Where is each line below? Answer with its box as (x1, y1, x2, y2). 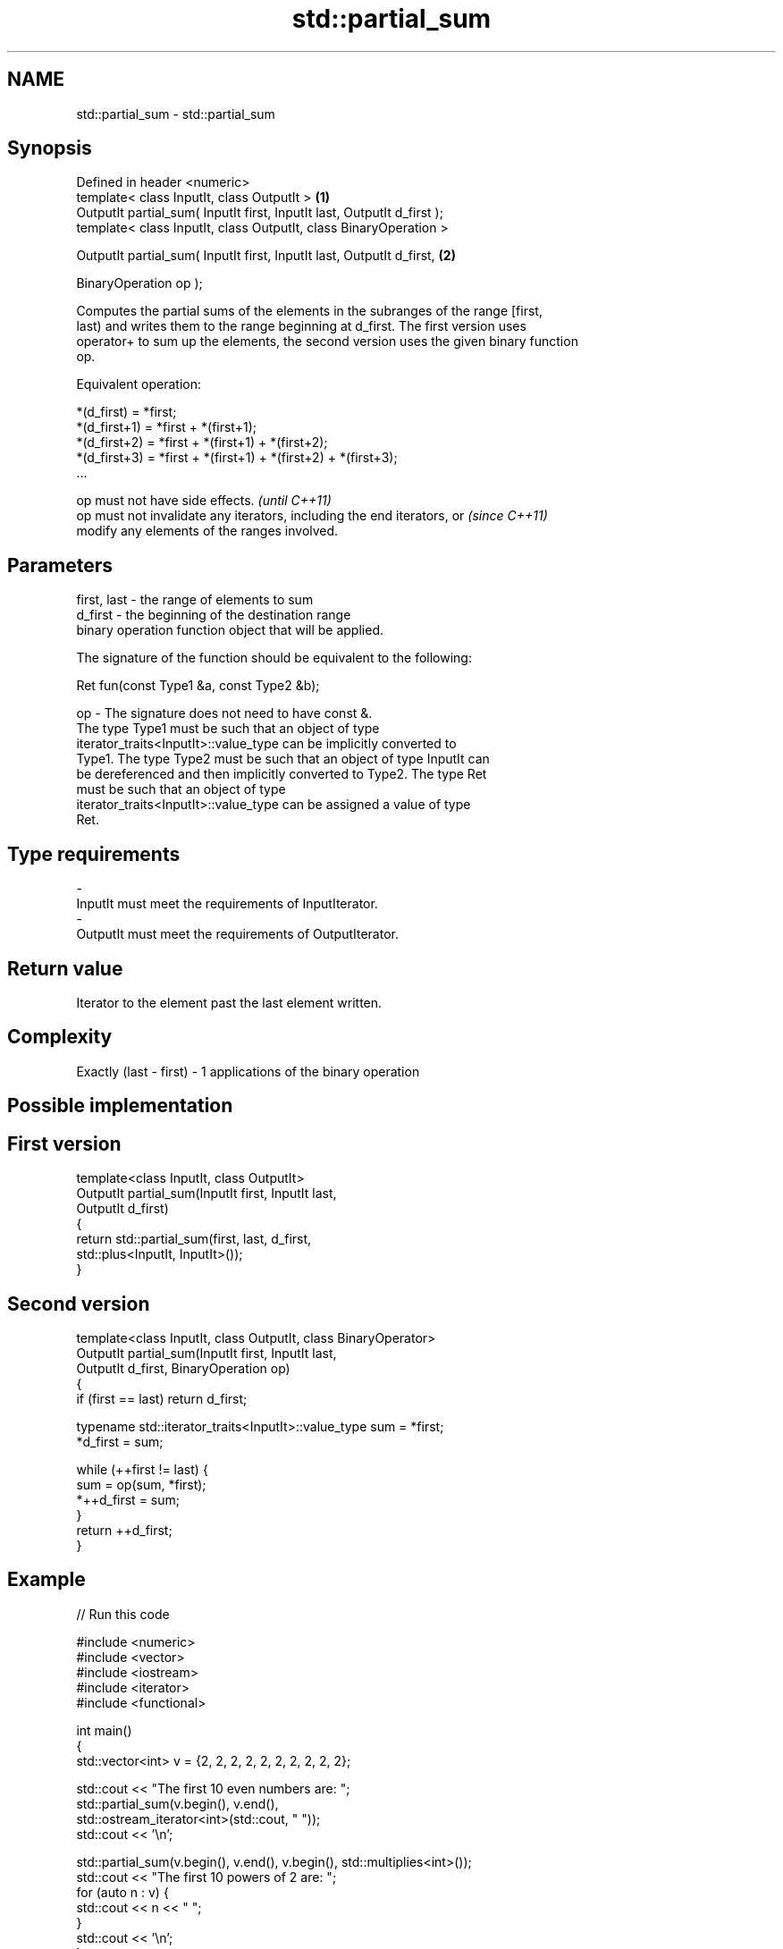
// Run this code (76, 1606, 170, 1622)
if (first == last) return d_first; (76, 1390, 248, 1406)
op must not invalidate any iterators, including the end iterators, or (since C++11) (76, 508, 548, 524)
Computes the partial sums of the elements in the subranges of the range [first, (76, 303, 543, 319)
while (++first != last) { (76, 1461, 208, 1477)
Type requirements (7, 842, 181, 865)
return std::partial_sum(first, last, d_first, (76, 1231, 312, 1247)
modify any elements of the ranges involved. (76, 523, 339, 539)
